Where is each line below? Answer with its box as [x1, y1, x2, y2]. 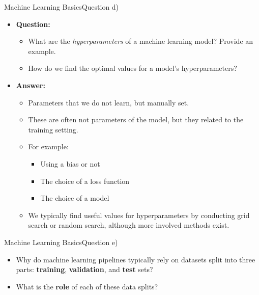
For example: [28, 141, 69, 152]
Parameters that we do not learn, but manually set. [28, 97, 189, 108]
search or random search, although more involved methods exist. [28, 220, 229, 230]
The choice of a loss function [40, 175, 130, 186]
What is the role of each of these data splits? [16, 281, 158, 291]
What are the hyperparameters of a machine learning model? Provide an [28, 36, 253, 46]
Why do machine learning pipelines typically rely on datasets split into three [16, 254, 255, 264]
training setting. [28, 124, 78, 135]
